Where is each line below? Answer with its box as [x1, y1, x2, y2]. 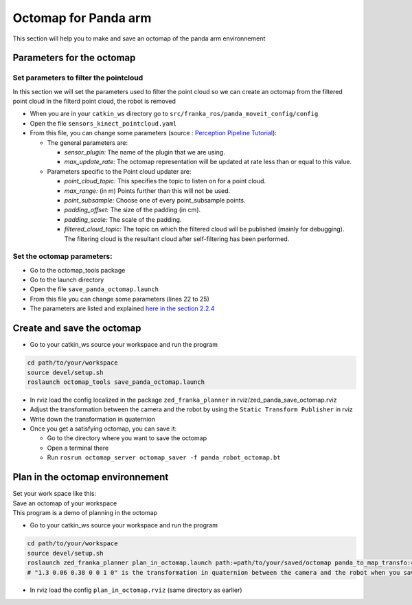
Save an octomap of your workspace [12, 499, 117, 507]
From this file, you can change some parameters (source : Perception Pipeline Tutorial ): [30, 129, 277, 137]
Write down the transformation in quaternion [30, 415, 156, 423]
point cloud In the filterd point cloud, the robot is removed [12, 97, 176, 106]
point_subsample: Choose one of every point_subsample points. [64, 196, 247, 204]
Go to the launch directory [30, 275, 104, 284]
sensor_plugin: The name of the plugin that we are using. [64, 148, 226, 157]
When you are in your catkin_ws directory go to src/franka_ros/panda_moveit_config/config [30, 110, 319, 118]
